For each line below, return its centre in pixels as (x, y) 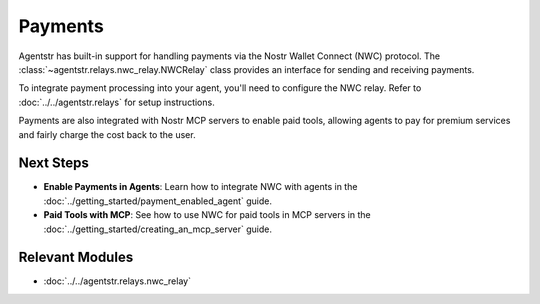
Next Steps (53, 163)
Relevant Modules (76, 257)
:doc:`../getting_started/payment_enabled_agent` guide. (158, 201)
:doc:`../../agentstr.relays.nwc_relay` (117, 281)
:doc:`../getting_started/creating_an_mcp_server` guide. (157, 229)
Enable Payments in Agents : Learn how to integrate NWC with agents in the (200, 187)
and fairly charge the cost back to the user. (107, 134)
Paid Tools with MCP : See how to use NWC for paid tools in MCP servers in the (207, 215)
